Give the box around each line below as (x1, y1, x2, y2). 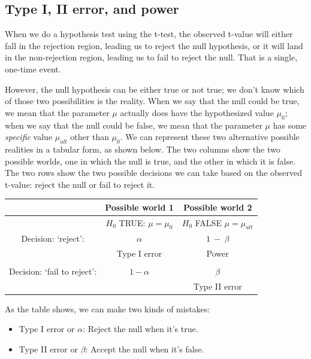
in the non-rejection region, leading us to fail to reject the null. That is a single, (5, 51, 298, 63)
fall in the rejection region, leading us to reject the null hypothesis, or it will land (5, 39, 303, 51)
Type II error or (19, 342, 78, 355)
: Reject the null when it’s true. (83, 323, 198, 335)
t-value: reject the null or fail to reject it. (5, 178, 155, 190)
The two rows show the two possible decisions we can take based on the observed (5, 166, 303, 179)
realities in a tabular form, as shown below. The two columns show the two (5, 142, 280, 155)
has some (273, 118, 307, 131)
